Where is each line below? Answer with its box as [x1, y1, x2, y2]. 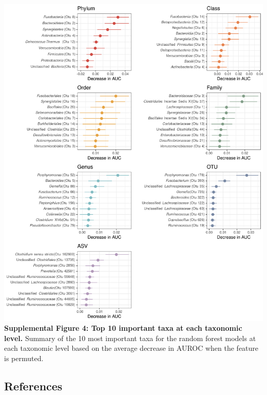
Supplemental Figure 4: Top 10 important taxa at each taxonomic [4, 323, 242, 333]
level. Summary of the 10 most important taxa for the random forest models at [4, 332, 256, 343]
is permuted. [4, 352, 44, 363]
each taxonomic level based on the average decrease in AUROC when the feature [4, 343, 259, 353]
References [4, 378, 63, 393]
